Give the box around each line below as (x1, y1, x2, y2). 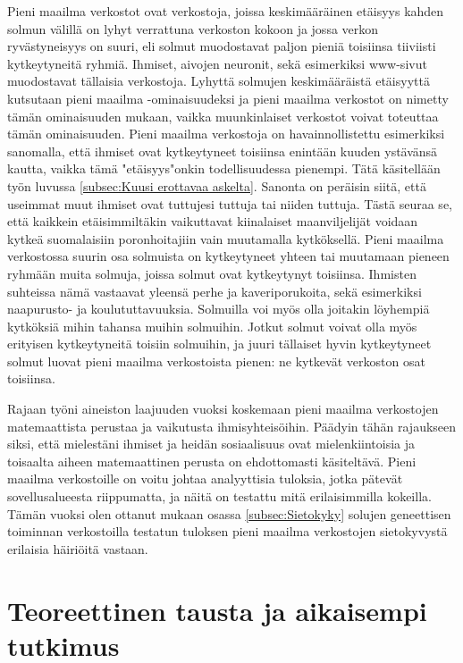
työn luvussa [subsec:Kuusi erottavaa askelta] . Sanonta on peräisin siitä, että (7, 176, 426, 195)
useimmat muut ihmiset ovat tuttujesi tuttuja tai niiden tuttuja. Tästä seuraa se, (7, 194, 452, 213)
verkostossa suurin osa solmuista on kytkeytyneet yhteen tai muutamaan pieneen (7, 247, 450, 265)
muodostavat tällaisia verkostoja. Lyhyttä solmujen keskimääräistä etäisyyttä (7, 71, 430, 90)
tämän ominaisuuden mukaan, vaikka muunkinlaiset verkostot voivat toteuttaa (7, 106, 439, 125)
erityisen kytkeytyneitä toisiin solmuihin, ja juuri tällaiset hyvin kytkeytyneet (7, 334, 432, 353)
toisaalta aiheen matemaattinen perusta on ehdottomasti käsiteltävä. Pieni (7, 451, 417, 470)
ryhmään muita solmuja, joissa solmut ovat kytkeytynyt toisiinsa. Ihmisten (7, 264, 417, 282)
